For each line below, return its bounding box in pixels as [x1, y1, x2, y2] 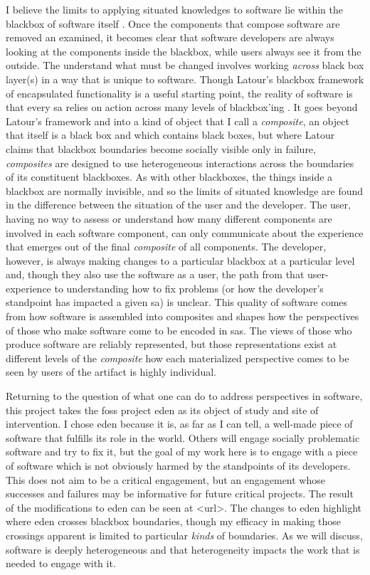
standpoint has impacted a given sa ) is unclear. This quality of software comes [6, 295, 348, 310]
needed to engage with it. [6, 556, 116, 571]
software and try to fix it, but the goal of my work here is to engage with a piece [6, 444, 358, 459]
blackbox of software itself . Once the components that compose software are [6, 16, 340, 31]
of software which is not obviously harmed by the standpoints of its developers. [6, 458, 351, 473]
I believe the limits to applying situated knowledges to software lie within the [6, 2, 343, 16]
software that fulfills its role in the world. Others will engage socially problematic [6, 430, 360, 445]
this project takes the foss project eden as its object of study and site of [6, 402, 319, 417]
